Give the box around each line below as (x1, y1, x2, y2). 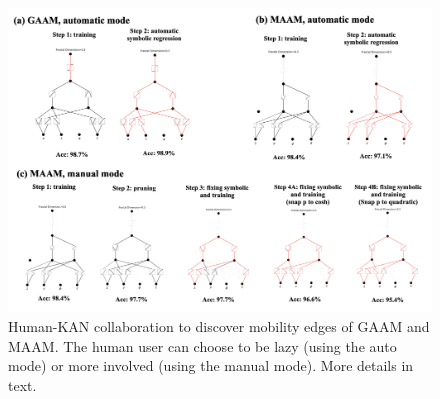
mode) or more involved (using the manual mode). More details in (8, 355, 414, 376)
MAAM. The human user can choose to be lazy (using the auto (8, 335, 397, 356)
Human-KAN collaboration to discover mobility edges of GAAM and (8, 315, 430, 336)
